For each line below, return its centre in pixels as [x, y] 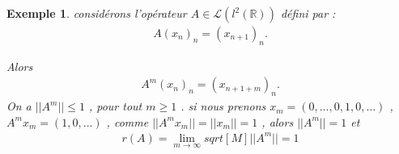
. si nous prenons [223, 106]
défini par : [308, 13]
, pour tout [115, 106]
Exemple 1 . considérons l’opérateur [97, 13]
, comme [127, 121]
